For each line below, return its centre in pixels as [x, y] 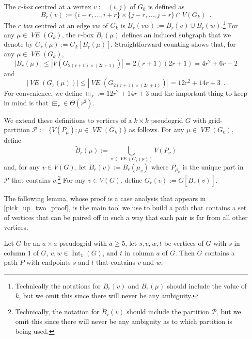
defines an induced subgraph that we [176, 34]
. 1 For [229, 24]
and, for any [22, 166]
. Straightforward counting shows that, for [173, 44]
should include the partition [168, 312]
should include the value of [207, 285]
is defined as [166, 6]
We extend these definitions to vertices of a [68, 120]
